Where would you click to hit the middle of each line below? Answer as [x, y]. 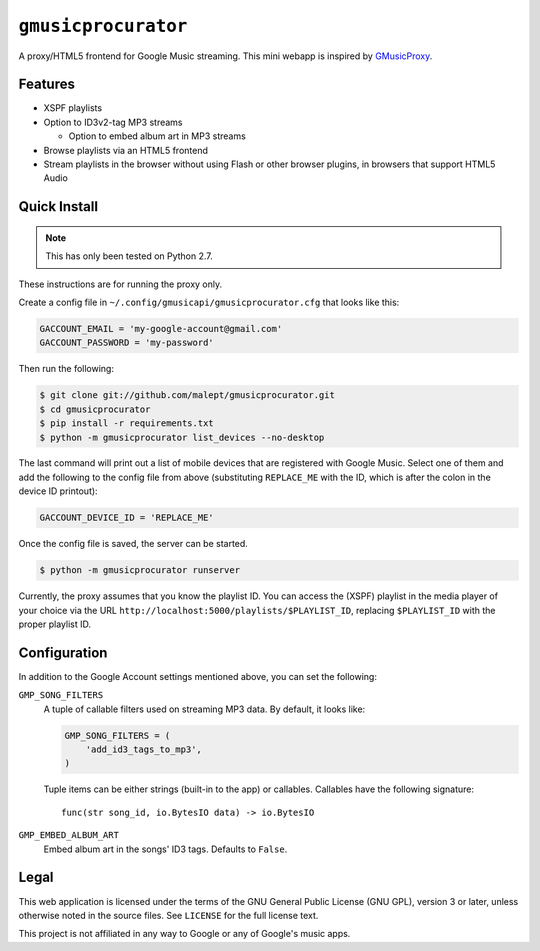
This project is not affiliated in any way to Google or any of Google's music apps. [184, 934]
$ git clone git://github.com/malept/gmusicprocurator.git [187, 395]
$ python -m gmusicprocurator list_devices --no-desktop [182, 437]
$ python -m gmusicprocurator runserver [139, 570]
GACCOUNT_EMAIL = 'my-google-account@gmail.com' [161, 328]
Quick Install [58, 206]
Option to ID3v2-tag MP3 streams [113, 122]
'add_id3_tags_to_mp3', [143, 749]
